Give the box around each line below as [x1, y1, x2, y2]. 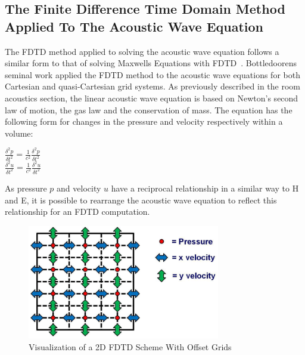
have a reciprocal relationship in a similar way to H [111, 182, 299, 195]
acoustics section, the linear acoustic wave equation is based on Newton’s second [5, 91, 298, 104]
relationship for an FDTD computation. [5, 205, 150, 218]
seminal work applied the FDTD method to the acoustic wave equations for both [5, 68, 300, 81]
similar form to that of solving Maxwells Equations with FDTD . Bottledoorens [5, 57, 297, 69]
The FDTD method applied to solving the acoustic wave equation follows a [5, 45, 279, 57]
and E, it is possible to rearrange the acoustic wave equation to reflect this [5, 193, 277, 206]
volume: [5, 126, 33, 139]
